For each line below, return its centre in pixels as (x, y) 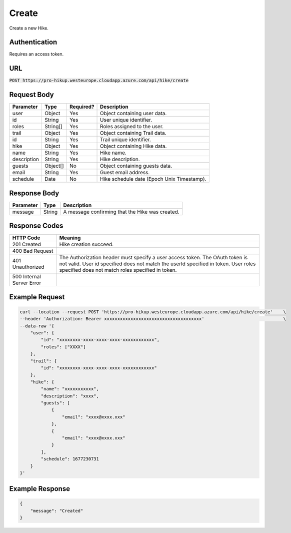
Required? (82, 107)
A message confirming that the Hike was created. (121, 212)
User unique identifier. (126, 120)
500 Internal (26, 277)
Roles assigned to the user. (132, 127)
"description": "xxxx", (70, 396)
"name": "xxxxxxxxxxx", (70, 389)
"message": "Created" (57, 511)
